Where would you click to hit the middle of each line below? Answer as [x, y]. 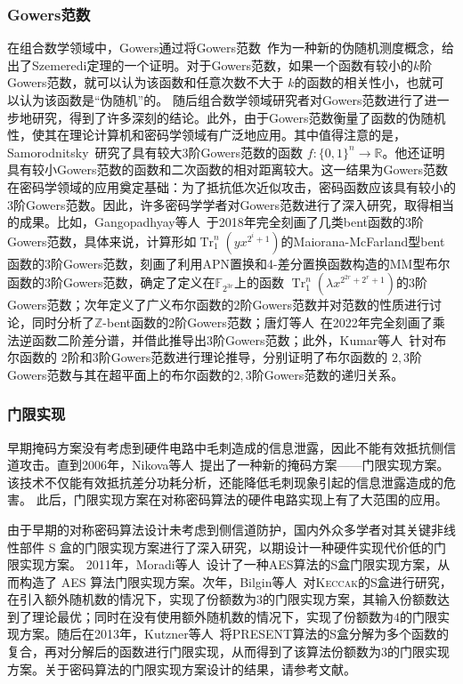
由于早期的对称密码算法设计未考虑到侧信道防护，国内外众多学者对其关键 [219, 529]
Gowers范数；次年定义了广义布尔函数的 [121, 305]
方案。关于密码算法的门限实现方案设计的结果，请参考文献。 [182, 668]
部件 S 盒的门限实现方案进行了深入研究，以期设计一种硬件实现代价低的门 [233, 547]
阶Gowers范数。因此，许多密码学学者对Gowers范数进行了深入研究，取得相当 [234, 204]
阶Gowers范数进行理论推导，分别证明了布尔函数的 [243, 357]
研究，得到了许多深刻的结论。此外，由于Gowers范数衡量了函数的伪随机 [239, 117]
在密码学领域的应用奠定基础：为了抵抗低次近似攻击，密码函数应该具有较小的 [231, 186]
